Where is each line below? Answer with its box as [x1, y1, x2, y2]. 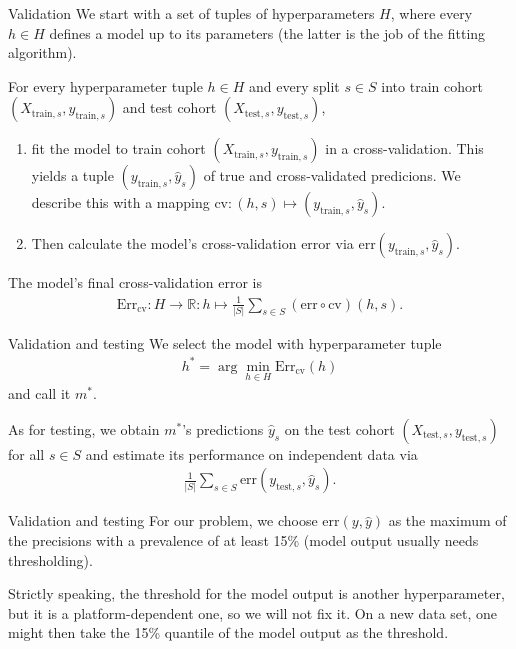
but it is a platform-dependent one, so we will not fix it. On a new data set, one [8, 602, 498, 623]
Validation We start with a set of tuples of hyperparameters [8, 3, 375, 23]
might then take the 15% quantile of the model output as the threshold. [8, 622, 449, 643]
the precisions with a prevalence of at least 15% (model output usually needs [8, 529, 479, 550]
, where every [390, 3, 473, 23]
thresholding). [8, 549, 93, 570]
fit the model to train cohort [31, 138, 206, 159]
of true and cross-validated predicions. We [203, 165, 461, 186]
